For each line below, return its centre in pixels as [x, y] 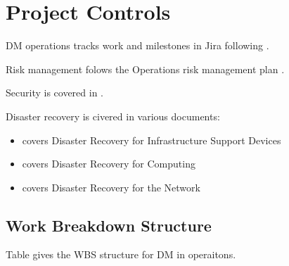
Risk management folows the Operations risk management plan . [145, 69]
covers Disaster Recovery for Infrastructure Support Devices [152, 140]
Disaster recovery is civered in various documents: [113, 116]
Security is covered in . [54, 93]
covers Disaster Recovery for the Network [111, 187]
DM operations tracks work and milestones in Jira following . [137, 45]
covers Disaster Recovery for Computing [109, 164]
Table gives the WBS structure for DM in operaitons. [121, 254]
